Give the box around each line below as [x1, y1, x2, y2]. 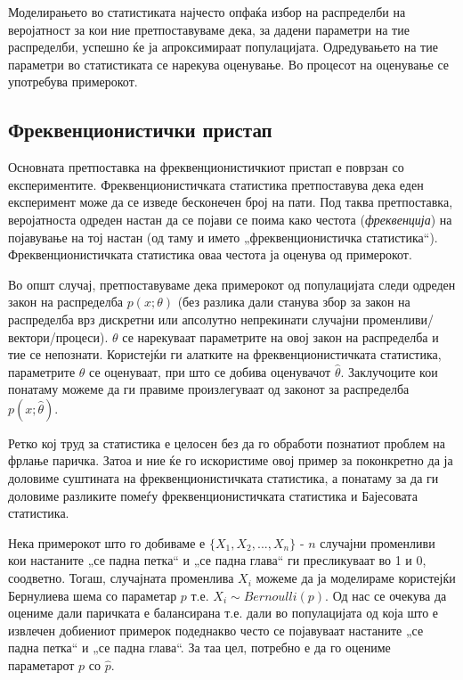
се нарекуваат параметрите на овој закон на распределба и [122, 327, 439, 346]
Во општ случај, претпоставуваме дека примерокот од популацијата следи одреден [8, 274, 456, 293]
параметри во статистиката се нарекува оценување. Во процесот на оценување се [8, 54, 449, 73]
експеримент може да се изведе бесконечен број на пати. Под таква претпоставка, [8, 193, 453, 211]
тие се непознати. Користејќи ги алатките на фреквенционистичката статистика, [8, 345, 442, 364]
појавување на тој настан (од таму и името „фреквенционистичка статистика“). [8, 227, 438, 246]
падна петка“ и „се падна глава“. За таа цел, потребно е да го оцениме [8, 638, 391, 657]
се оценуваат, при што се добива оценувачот [89, 362, 331, 381]
